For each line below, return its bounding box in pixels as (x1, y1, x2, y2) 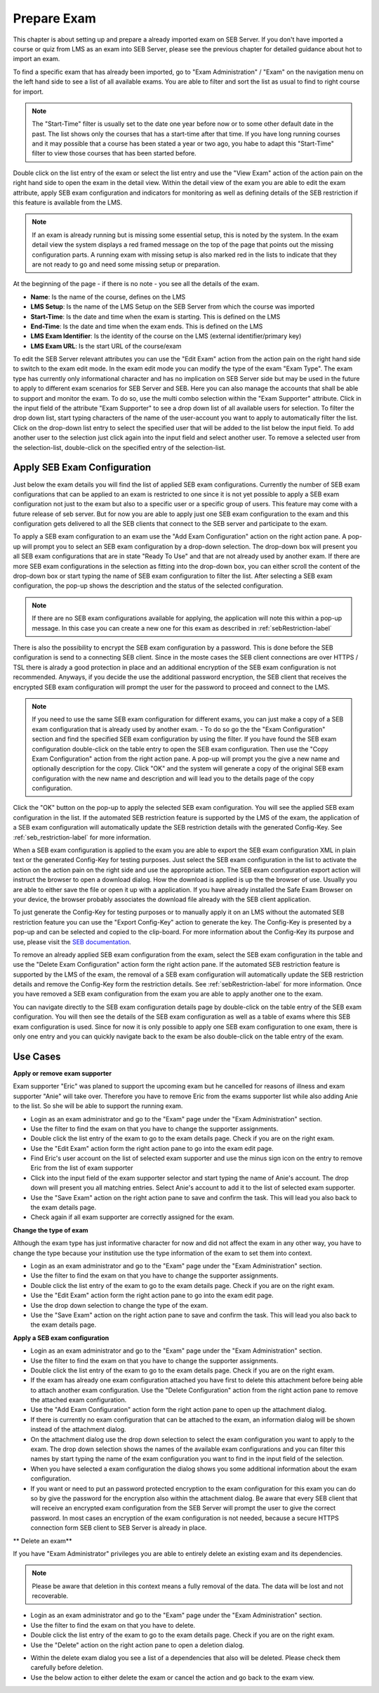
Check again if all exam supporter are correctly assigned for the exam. (30, 1213, 234, 1221)
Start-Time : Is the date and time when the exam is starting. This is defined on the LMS (30, 312, 281, 321)
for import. (13, 87, 44, 96)
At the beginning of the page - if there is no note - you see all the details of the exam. (13, 280, 260, 288)
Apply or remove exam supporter (13, 1069, 112, 1077)
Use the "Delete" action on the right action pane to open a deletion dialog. (30, 1640, 245, 1649)
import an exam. (13, 55, 60, 63)
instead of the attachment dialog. (30, 1425, 126, 1434)
